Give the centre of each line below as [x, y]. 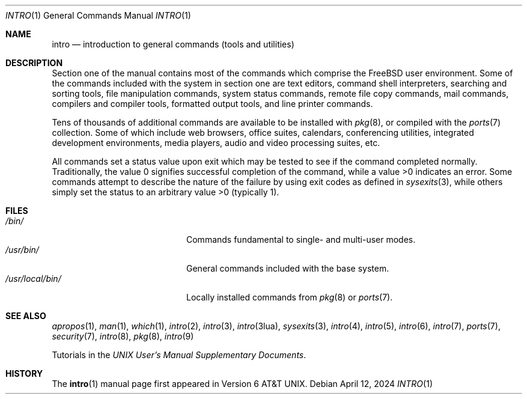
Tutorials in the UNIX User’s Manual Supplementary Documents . [179, 355]
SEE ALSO [26, 316]
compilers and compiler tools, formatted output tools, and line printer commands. [212, 104]
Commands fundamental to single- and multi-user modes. [301, 239]
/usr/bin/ [22, 250]
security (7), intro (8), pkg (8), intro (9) [123, 336]
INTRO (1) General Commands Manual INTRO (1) [98, 15]
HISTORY [24, 373]
